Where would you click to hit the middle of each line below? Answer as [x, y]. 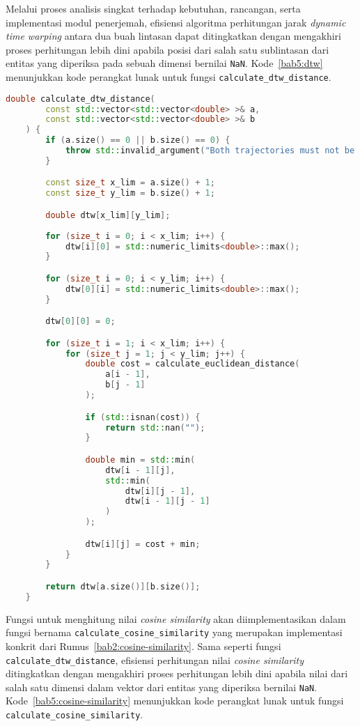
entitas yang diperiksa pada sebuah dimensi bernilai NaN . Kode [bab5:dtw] [164, 63]
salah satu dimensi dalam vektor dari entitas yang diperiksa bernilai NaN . [162, 687]
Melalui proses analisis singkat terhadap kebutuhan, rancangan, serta [153, 8]
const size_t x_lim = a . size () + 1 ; [130, 183]
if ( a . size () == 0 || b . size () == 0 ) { [138, 140]
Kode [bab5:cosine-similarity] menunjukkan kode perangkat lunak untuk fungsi [175, 701]
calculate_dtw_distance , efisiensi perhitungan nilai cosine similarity [155, 659]
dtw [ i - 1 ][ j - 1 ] [167, 501]
